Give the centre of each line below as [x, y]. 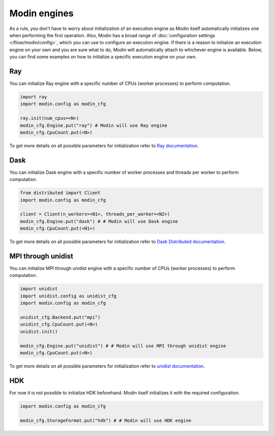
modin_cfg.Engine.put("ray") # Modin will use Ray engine [94, 125]
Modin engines [41, 13]
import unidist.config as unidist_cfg [68, 296]
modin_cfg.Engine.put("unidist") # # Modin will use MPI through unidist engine [123, 346]
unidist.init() [39, 331]
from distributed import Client [60, 193]
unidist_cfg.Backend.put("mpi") [60, 317]
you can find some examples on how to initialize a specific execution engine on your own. [103, 57]
